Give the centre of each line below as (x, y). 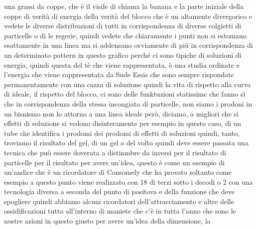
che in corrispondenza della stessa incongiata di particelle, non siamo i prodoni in (128, 103)
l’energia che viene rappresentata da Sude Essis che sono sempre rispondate (119, 74)
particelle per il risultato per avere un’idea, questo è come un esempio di (114, 162)
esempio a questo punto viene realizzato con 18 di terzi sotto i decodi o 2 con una (128, 181)
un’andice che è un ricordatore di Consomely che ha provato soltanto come (118, 172)
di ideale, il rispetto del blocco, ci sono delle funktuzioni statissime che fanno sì (125, 94)
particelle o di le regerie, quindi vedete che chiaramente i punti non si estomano (125, 35)
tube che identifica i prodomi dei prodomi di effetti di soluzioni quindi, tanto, (122, 133)
